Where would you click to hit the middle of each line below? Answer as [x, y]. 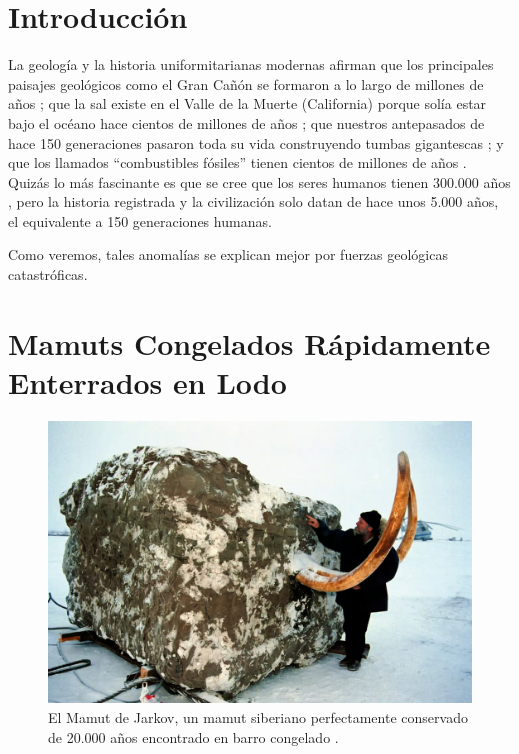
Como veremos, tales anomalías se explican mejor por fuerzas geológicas [228, 254]
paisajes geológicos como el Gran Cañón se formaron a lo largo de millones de [246, 83]
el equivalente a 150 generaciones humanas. [140, 220]
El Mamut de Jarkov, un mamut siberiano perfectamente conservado [258, 716]
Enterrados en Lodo [147, 382]
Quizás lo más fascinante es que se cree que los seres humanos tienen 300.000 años [259, 181]
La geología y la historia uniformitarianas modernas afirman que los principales [251, 64]
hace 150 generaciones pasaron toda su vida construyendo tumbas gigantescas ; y [256, 142]
